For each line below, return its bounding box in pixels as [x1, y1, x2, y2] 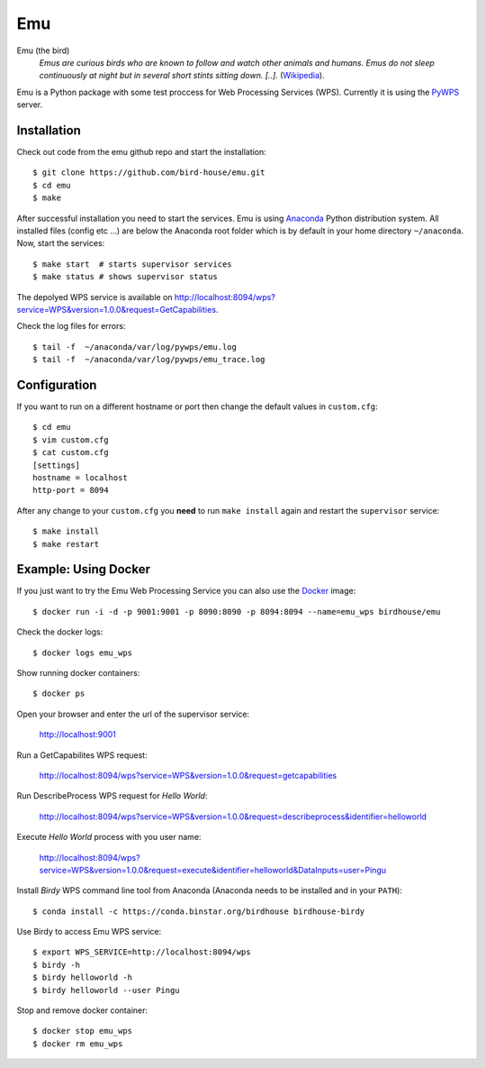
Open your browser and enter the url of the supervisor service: [16, 708, 250, 719]
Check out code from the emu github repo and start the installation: [16, 147, 267, 158]
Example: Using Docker [16, 561, 150, 577]
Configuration [16, 377, 97, 392]
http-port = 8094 [32, 485, 109, 496]
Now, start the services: [16, 238, 105, 249]
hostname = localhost [32, 472, 128, 482]
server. [16, 99, 43, 110]
